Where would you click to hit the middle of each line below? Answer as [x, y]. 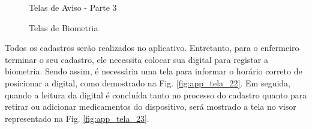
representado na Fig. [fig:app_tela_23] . [77, 118]
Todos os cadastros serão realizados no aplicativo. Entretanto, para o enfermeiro [152, 48]
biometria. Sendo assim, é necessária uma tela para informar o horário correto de [154, 71]
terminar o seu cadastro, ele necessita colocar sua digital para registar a [136, 59]
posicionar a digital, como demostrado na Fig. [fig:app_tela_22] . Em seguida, [148, 82]
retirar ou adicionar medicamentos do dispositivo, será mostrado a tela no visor [151, 106]
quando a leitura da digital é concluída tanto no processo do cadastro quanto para [156, 94]
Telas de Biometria [64, 27]
